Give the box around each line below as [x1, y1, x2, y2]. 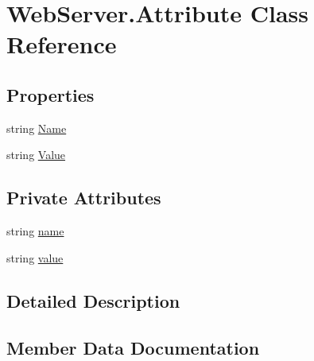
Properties [6, 82, 95, 107]
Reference [6, 28, 117, 60]
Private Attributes [6, 185, 161, 210]
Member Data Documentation [6, 335, 260, 359]
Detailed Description [6, 288, 180, 312]
